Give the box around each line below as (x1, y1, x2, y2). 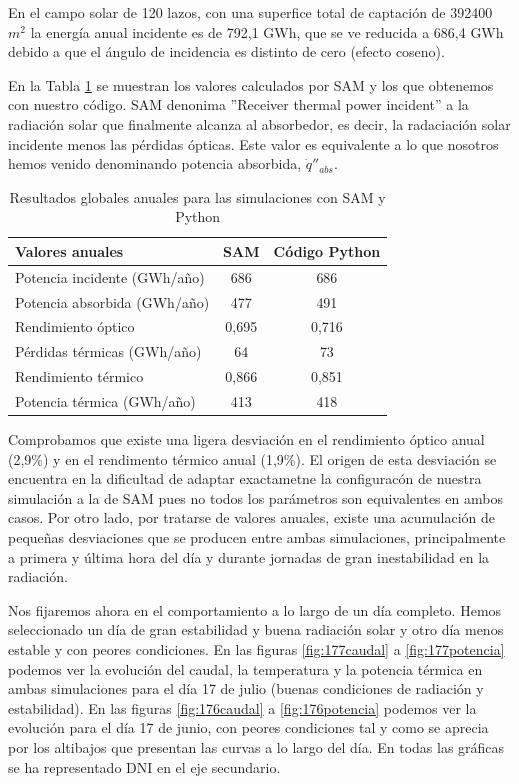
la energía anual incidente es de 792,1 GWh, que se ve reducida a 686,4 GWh (30, 21, 504, 42)
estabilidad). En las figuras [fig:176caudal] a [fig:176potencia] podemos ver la (8, 697, 477, 718)
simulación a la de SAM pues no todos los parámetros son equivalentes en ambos (8, 487, 503, 508)
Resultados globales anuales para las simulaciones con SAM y (9, 186, 386, 207)
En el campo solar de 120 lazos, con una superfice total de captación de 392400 (8, 2, 493, 22)
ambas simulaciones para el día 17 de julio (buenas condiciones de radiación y (8, 678, 484, 699)
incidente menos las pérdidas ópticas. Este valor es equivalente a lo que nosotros (8, 133, 499, 154)
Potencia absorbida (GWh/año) (15, 291, 210, 312)
